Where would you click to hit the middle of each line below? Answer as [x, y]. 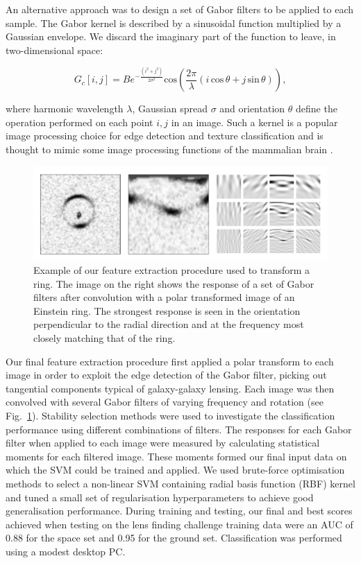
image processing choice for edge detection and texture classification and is [165, 136]
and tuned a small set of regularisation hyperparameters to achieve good [160, 497]
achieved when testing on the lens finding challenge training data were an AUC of [179, 524]
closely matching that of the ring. [104, 338]
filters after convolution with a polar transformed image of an [164, 297]
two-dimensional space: [54, 50]
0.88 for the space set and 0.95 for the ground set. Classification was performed [174, 538]
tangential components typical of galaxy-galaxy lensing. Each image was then [170, 388]
